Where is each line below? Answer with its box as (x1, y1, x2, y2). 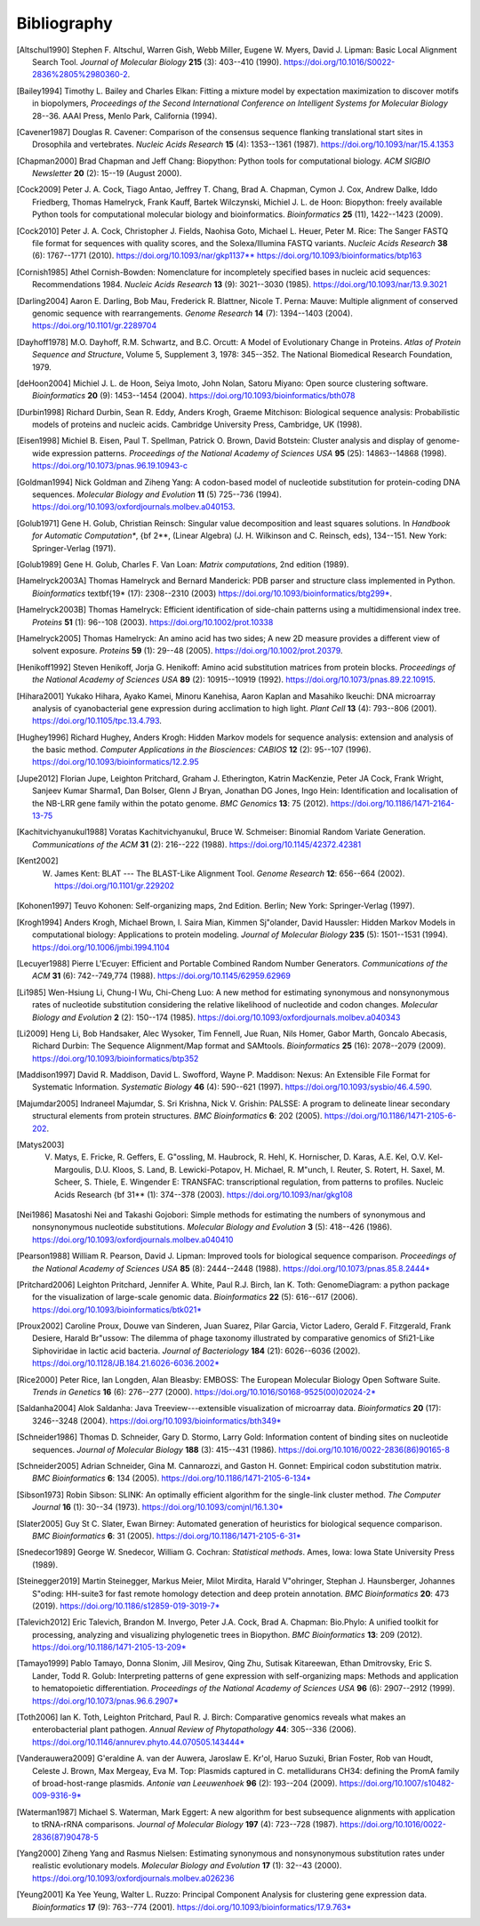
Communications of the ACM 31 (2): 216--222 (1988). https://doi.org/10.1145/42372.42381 (32, 839, 362, 849)
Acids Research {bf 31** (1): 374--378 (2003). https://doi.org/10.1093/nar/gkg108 (54, 1189, 353, 1200)
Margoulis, (54, 1164, 93, 1175)
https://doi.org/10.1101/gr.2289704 (32, 320, 157, 331)
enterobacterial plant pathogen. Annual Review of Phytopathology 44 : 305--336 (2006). (32, 1724, 357, 1735)
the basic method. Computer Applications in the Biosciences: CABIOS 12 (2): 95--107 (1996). (32, 744, 372, 755)
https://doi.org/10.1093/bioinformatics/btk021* (32, 1304, 203, 1315)
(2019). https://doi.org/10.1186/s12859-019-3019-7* (32, 1601, 220, 1611)
